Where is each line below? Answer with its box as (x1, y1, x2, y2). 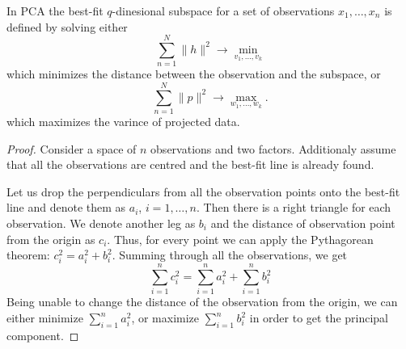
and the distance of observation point (210, 215, 395, 231)
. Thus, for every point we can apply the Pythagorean (107, 230, 374, 247)
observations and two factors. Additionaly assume (150, 140, 396, 157)
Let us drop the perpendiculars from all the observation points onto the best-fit (6, 183, 400, 200)
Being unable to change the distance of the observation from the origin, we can (6, 293, 398, 310)
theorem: (6, 246, 50, 263)
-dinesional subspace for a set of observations (112, 2, 335, 19)
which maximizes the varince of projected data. (6, 113, 240, 130)
